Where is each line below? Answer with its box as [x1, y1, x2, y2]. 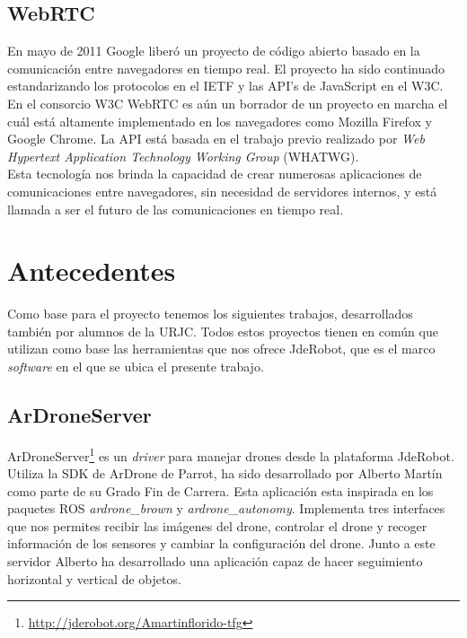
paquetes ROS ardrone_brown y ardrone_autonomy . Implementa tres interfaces [7, 499, 445, 518]
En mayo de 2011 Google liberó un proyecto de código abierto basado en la [7, 41, 420, 60]
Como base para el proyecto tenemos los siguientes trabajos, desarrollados [7, 304, 413, 323]
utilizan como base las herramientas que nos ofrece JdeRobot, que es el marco [7, 339, 436, 358]
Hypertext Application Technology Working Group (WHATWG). [7, 146, 359, 165]
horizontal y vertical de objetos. [7, 569, 181, 588]
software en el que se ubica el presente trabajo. [7, 357, 264, 376]
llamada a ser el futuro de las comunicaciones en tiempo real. [7, 199, 344, 218]
